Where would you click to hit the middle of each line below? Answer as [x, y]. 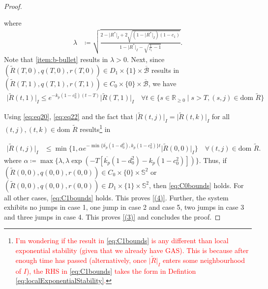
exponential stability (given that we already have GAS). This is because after [132, 250]
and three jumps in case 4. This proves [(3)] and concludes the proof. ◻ [112, 216]
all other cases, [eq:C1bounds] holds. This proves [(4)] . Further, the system [116, 197]
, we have [162, 83]
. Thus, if [213, 160]
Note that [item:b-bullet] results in [56, 59]
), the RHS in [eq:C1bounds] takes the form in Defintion [111, 271]
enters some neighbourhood [204, 260]
